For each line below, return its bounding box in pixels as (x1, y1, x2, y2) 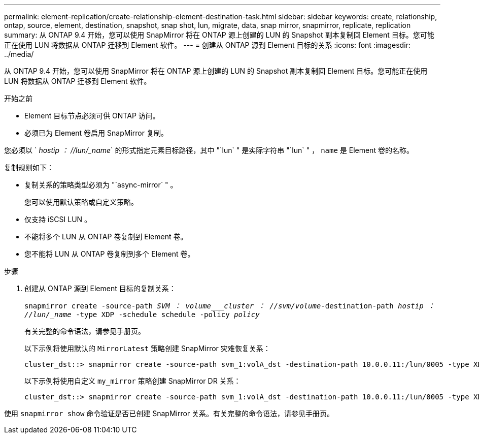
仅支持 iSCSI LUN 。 (24, 215, 92, 224)
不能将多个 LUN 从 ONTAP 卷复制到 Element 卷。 (24, 232, 188, 241)
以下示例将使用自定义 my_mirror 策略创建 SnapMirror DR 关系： (24, 377, 241, 385)
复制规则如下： (4, 163, 54, 172)
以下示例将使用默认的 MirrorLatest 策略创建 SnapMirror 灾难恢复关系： (24, 344, 270, 353)
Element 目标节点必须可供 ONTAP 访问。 (24, 111, 160, 120)
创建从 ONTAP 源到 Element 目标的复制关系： (24, 284, 176, 293)
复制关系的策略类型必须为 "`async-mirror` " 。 (24, 180, 178, 189)
